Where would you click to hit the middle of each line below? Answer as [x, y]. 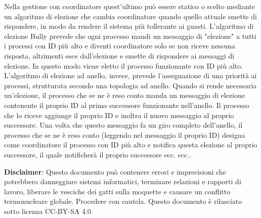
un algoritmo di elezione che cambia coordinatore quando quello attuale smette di [130, 16]
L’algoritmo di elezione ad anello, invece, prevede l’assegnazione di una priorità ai [130, 75]
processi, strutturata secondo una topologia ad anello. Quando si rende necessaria [130, 85]
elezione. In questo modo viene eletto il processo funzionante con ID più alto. [124, 65]
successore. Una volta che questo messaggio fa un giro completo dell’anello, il [123, 125]
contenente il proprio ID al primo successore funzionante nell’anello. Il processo [127, 105]
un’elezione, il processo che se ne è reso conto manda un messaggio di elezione [125, 95]
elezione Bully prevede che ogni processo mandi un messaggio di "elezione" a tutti [130, 36]
